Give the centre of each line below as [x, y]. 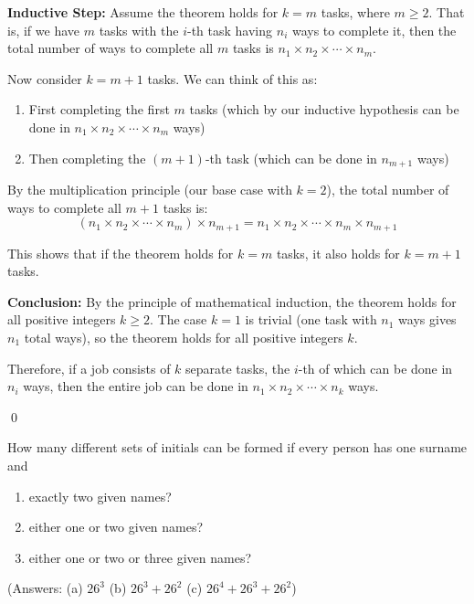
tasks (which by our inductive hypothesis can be [324, 109]
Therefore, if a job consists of [89, 368]
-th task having [230, 30]
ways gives [427, 319]
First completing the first [99, 109]
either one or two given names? [116, 527]
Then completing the [87, 158]
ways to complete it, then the [374, 30]
